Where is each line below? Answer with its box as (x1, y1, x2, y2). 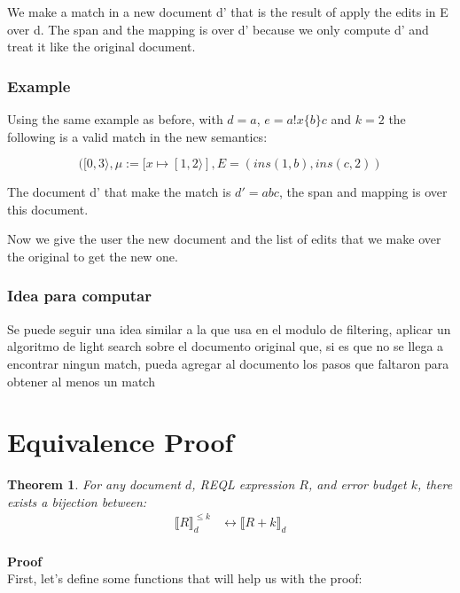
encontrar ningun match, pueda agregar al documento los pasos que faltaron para (7, 354, 449, 372)
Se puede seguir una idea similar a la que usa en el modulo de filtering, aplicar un (7, 319, 451, 338)
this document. (7, 199, 89, 218)
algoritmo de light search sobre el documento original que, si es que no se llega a (7, 337, 444, 355)
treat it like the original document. (7, 37, 196, 56)
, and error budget (308, 475, 407, 494)
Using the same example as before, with (7, 110, 223, 128)
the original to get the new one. (7, 246, 178, 265)
